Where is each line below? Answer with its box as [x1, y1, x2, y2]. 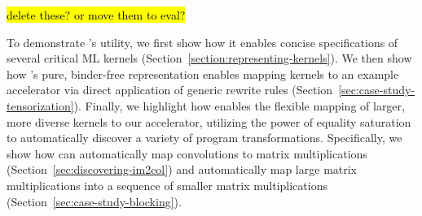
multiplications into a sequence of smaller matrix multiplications [7, 176, 327, 193]
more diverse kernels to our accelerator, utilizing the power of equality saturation [7, 113, 411, 130]
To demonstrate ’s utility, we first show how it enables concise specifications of [7, 33, 398, 50]
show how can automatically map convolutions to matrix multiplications [7, 145, 367, 162]
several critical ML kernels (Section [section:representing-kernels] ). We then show [7, 50, 412, 67]
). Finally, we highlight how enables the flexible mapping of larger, [73, 97, 405, 114]
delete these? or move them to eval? [7, 6, 186, 23]
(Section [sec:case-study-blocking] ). [7, 192, 182, 210]
